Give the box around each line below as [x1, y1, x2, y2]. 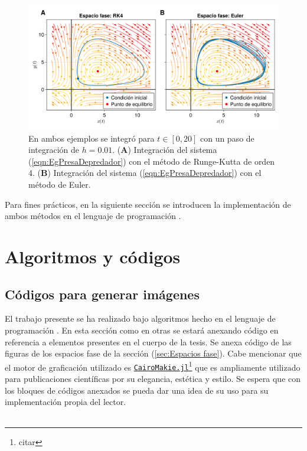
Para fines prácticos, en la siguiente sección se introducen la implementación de [5, 198, 291, 210]
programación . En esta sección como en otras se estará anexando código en [5, 323, 279, 336]
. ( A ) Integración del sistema [112, 143, 217, 156]
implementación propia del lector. [5, 396, 126, 408]
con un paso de [200, 132, 254, 144]
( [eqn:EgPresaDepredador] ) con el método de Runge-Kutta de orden [28, 155, 275, 167]
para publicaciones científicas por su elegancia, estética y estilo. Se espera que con [5, 372, 301, 385]
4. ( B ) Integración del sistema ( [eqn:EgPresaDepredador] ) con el [28, 166, 262, 179]
